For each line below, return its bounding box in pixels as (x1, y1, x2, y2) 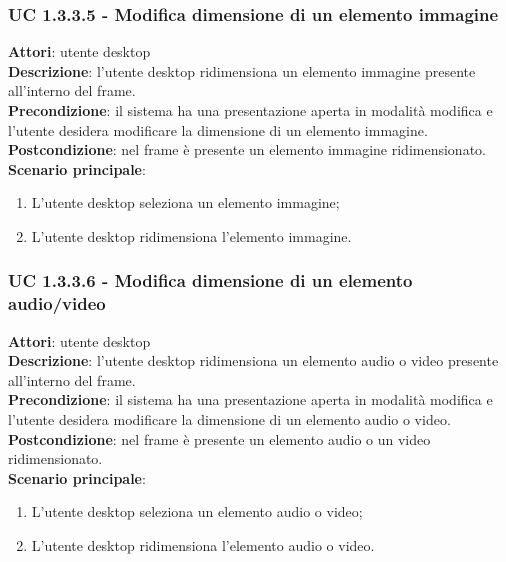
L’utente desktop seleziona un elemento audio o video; (31, 501, 363, 522)
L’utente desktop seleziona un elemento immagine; (31, 192, 340, 213)
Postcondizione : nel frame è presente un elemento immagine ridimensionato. (8, 139, 486, 160)
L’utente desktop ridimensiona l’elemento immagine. (31, 225, 352, 246)
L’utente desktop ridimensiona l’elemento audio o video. (31, 535, 375, 556)
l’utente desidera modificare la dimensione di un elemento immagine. (8, 119, 428, 140)
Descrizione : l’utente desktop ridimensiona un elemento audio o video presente (8, 350, 499, 371)
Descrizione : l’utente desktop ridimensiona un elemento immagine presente (8, 60, 476, 81)
